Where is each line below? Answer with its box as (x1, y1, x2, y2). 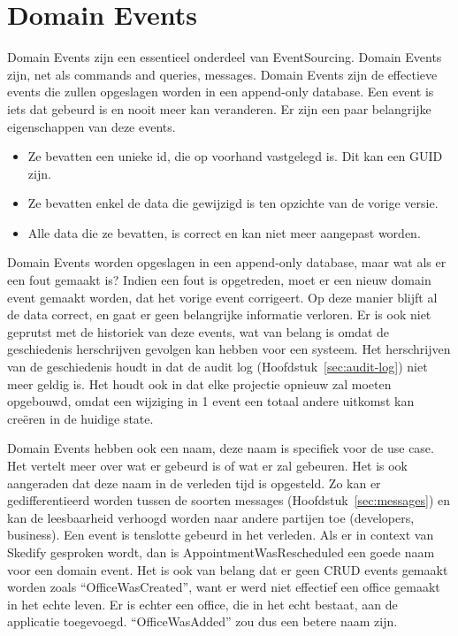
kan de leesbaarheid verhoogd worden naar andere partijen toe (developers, (7, 508, 415, 526)
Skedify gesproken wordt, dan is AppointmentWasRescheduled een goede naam (7, 542, 435, 561)
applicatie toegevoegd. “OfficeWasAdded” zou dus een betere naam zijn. (7, 612, 398, 631)
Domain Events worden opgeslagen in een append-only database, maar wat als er (7, 253, 447, 272)
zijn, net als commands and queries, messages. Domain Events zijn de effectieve (7, 65, 438, 83)
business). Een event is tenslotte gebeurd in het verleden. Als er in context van (7, 525, 434, 544)
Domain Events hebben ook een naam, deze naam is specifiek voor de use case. (7, 439, 434, 457)
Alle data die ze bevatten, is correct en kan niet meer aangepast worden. (27, 223, 421, 241)
